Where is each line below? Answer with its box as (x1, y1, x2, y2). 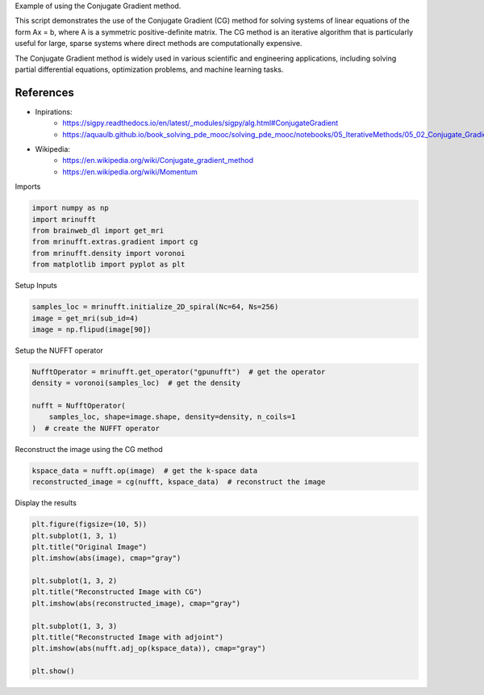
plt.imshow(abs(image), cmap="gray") (31, 554, 181, 563)
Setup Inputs (15, 281, 58, 291)
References (15, 86, 74, 99)
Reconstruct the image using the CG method (15, 444, 163, 454)
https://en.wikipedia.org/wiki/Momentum (62, 166, 198, 177)
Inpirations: (35, 107, 73, 116)
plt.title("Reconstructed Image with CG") (31, 588, 202, 597)
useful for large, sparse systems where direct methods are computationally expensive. (15, 39, 302, 48)
